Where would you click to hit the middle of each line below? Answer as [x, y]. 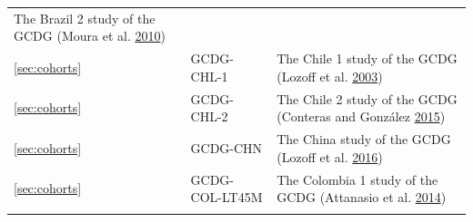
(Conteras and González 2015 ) [361, 116]
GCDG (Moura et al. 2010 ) [90, 36]
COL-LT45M [226, 197]
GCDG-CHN [226, 147]
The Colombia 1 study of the [357, 179]
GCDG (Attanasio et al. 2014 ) [362, 197]
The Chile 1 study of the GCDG [367, 58]
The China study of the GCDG [364, 139]
